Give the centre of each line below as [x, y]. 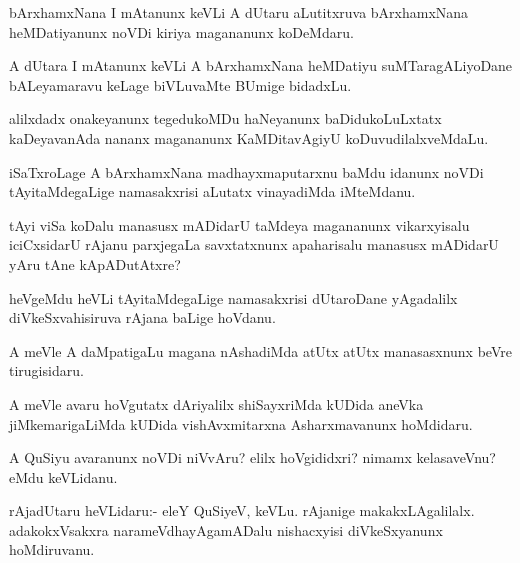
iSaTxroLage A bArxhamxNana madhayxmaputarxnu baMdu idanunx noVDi [246, 171]
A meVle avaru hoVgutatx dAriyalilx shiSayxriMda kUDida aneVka [216, 403]
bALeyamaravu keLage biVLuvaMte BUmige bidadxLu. [180, 84]
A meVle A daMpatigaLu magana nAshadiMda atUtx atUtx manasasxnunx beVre [260, 350]
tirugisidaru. [46, 370]
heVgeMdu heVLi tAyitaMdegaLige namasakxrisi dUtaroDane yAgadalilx [233, 297]
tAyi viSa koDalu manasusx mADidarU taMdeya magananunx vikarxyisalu [239, 224]
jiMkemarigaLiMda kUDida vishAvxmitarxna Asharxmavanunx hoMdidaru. [241, 423]
